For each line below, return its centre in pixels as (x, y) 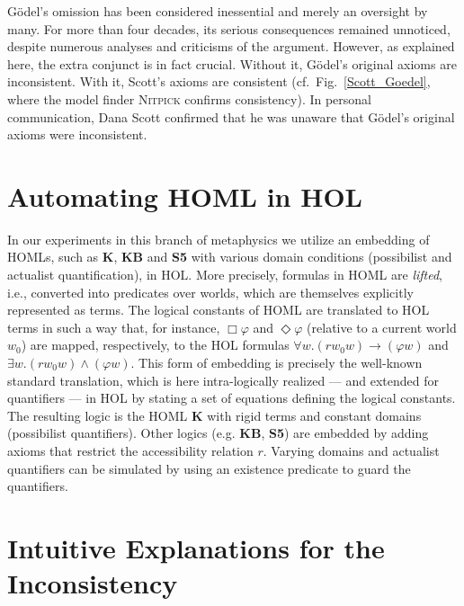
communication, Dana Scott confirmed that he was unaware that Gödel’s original (231, 116)
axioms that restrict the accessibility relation (130, 450)
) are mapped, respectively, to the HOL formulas (155, 345)
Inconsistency (93, 583)
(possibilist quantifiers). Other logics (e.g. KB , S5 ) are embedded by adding (218, 433)
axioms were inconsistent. (77, 134)
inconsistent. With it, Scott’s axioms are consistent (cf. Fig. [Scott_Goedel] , (219, 81)
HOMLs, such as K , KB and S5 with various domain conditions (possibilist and (230, 257)
